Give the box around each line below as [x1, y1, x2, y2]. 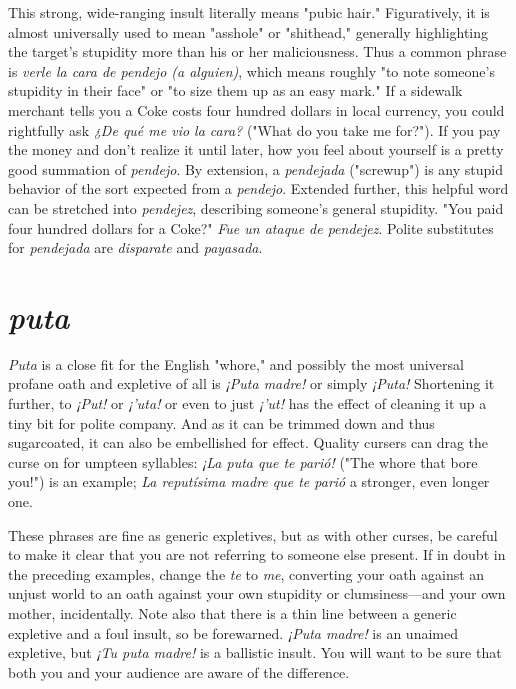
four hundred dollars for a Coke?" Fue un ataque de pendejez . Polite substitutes [8, 217, 494, 238]
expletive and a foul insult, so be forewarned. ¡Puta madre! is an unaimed [8, 622, 458, 643]
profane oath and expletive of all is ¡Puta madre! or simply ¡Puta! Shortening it [8, 373, 495, 394]
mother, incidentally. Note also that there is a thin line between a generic [8, 602, 457, 623]
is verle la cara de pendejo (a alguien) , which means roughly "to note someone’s [8, 60, 495, 81]
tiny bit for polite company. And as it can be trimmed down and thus [8, 412, 435, 433]
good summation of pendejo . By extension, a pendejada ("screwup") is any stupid [8, 158, 504, 179]
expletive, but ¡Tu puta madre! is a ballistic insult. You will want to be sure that [8, 642, 502, 663]
